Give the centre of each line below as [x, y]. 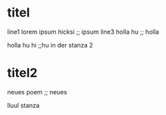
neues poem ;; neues [37, 92]
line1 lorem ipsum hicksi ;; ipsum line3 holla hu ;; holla [83, 32]
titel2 [22, 73]
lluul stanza [24, 105]
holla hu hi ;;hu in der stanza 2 [50, 45]
